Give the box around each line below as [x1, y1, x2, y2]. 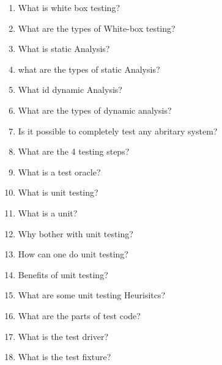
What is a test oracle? [18, 165, 101, 178]
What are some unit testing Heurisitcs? [18, 289, 166, 301]
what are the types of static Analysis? [18, 62, 160, 75]
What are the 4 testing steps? [18, 145, 130, 158]
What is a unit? [18, 206, 78, 219]
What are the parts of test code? [18, 309, 141, 322]
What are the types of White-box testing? [18, 21, 176, 34]
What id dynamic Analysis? [18, 83, 122, 96]
